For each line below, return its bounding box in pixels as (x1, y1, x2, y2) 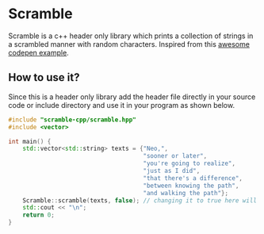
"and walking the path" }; (143, 189, 228, 197)
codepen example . (8, 48, 69, 57)
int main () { (8, 137, 52, 145)
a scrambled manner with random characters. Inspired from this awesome (8, 39, 250, 48)
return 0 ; (22, 211, 55, 219)
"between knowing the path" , (143, 182, 239, 190)
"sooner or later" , (143, 152, 208, 160)
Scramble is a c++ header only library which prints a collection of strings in (8, 31, 254, 40)
